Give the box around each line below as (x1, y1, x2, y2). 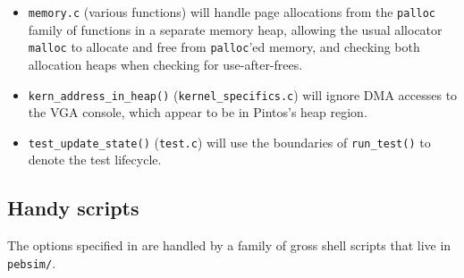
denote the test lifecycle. (28, 150, 162, 169)
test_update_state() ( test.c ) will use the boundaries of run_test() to (28, 132, 431, 151)
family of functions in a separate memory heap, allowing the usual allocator (28, 20, 443, 38)
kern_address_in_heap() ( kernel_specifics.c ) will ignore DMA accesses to (28, 85, 458, 104)
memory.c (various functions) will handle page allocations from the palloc (28, 3, 436, 21)
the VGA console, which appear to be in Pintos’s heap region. (28, 103, 367, 122)
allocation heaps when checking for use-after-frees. (28, 55, 303, 73)
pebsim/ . (7, 253, 56, 272)
